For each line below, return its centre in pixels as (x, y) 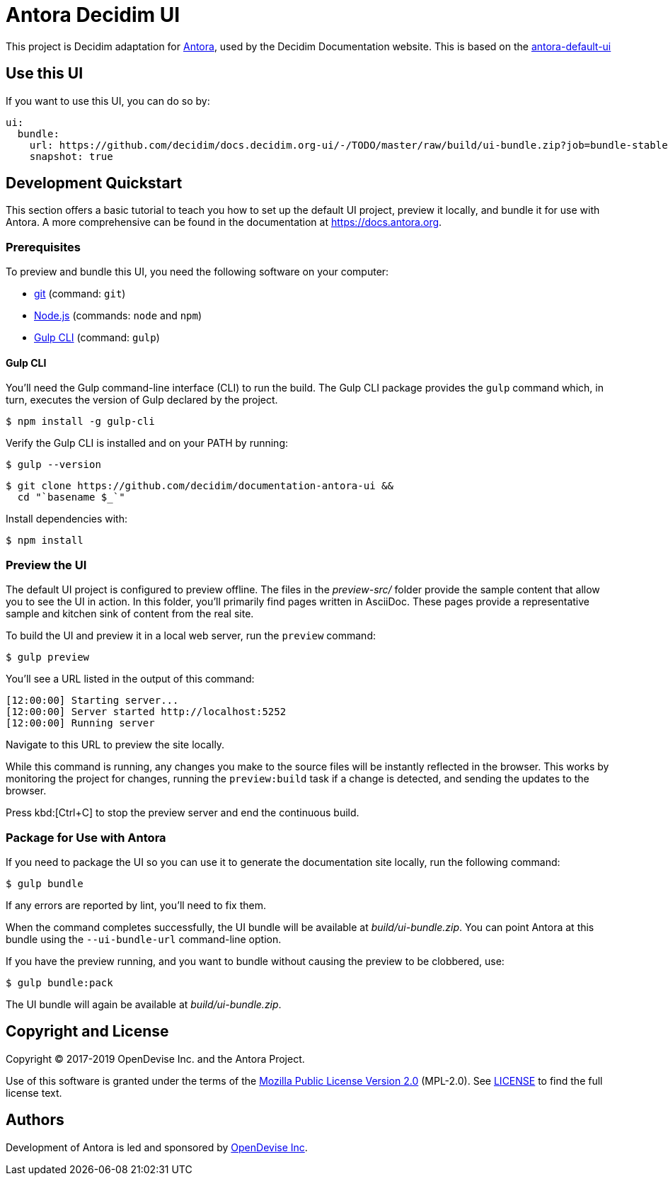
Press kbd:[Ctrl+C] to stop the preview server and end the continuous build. (183, 813)
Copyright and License (87, 1032)
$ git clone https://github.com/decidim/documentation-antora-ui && (200, 486)
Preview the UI (46, 565)
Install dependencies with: (67, 519)
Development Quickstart (94, 183)
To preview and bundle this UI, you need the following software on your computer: (197, 272)
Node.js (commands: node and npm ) (118, 316)
